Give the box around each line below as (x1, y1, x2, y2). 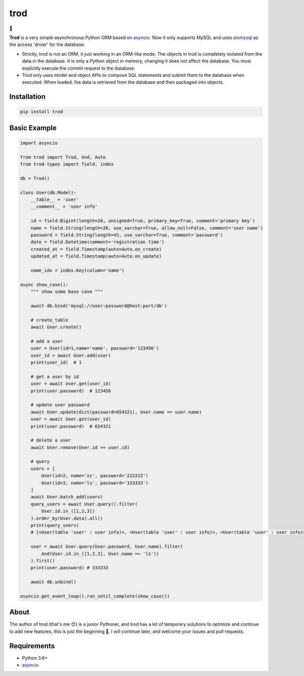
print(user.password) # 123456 (30, 388, 111, 394)
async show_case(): (20, 281, 68, 287)
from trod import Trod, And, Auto (20, 154, 106, 160)
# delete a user (30, 438, 71, 443)
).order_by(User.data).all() (30, 515, 103, 521)
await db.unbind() (30, 579, 77, 585)
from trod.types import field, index (20, 161, 114, 167)
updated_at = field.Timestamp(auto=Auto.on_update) (30, 254, 162, 259)
